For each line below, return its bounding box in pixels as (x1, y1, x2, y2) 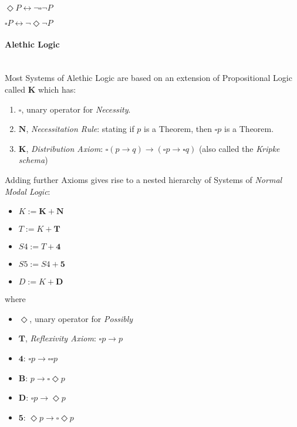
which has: (38, 83, 76, 95)
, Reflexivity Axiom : (25, 332, 96, 344)
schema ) (18, 154, 48, 166)
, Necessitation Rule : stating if (26, 123, 134, 135)
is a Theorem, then (144, 123, 212, 135)
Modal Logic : (5, 185, 50, 197)
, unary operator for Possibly (29, 312, 133, 324)
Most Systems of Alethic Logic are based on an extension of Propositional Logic (5, 72, 292, 84)
